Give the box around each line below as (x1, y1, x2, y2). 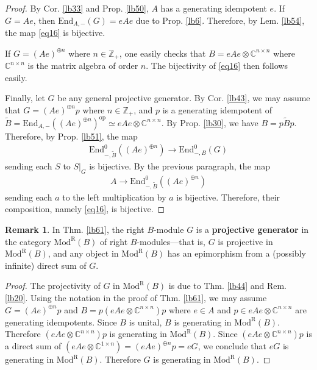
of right (99, 235, 128, 247)
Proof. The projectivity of (5, 279, 101, 292)
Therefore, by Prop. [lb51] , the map (5, 129, 138, 142)
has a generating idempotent (160, 2, 267, 14)
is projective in (218, 235, 273, 247)
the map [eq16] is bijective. (5, 26, 105, 39)
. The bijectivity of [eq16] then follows (146, 59, 288, 72)
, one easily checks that (119, 46, 206, 59)
